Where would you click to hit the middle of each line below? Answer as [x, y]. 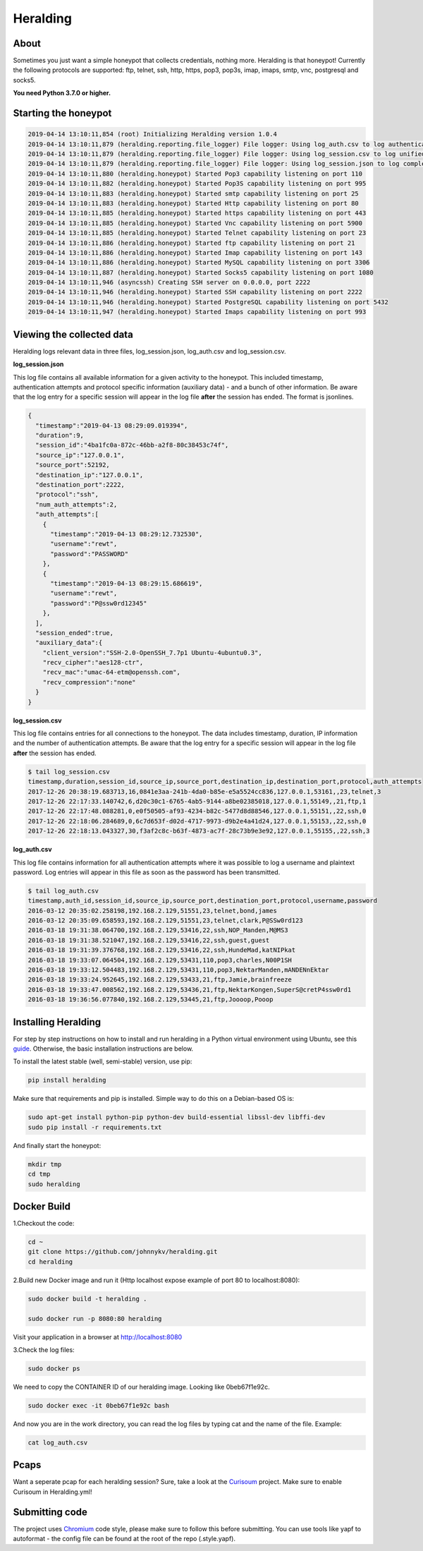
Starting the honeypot [62, 113]
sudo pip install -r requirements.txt [95, 1127]
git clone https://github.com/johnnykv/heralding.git [123, 1252]
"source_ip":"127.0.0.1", [80, 455]
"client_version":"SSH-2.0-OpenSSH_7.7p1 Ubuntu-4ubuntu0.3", [152, 652]
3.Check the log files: [44, 1350]
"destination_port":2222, [80, 485]
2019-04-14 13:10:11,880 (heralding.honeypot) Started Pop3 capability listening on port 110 [195, 174]
